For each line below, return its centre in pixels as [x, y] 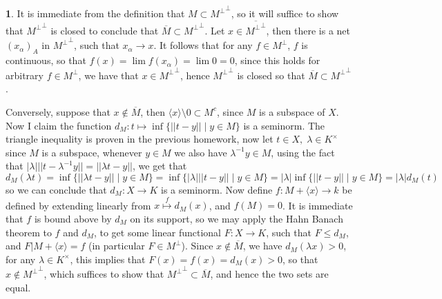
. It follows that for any [203, 45]
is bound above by [73, 218]
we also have [201, 152]
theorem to [29, 232]
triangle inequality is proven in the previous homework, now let [140, 139]
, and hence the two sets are [269, 274]
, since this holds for [277, 60]
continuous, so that [46, 60]
